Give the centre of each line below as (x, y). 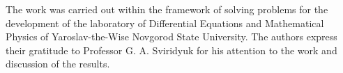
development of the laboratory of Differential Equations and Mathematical (165, 23)
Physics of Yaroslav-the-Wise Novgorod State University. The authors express (171, 36)
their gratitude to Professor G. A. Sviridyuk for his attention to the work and (171, 50)
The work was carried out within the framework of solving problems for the (167, 9)
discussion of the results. (58, 64)
